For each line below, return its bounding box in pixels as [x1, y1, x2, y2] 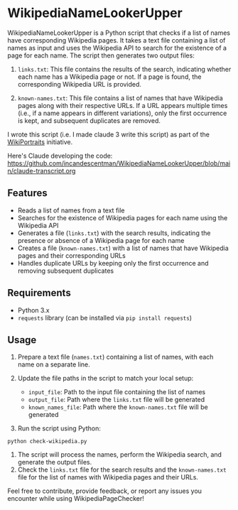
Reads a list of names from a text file [17, 206, 126, 215]
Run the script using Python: [17, 424, 101, 433]
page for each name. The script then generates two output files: [7, 51, 195, 60]
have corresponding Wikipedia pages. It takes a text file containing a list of [7, 36, 226, 44]
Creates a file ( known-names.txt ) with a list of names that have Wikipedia [17, 244, 229, 252]
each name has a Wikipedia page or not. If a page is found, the [17, 72, 202, 81]
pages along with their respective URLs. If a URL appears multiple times [17, 101, 228, 109]
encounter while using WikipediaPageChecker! [7, 494, 144, 503]
